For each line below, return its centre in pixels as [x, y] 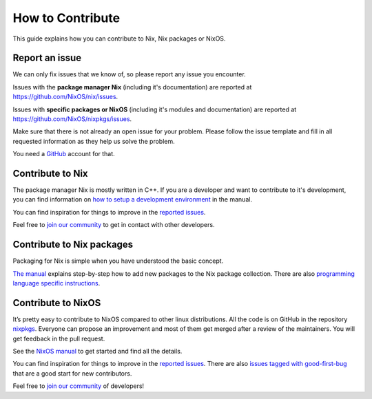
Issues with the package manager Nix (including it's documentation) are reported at [132, 87]
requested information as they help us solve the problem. [94, 141]
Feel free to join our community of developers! [79, 386]
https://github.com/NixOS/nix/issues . [65, 97]
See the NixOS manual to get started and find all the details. [97, 352]
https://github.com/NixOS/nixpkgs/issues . [72, 119]
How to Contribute [66, 18]
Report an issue [47, 58]
